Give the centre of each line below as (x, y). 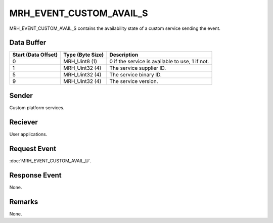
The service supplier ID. (138, 68)
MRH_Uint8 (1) (80, 62)
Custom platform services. (37, 107)
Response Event (35, 175)
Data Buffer (28, 43)
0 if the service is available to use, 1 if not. (159, 62)
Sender (21, 95)
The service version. (134, 81)
